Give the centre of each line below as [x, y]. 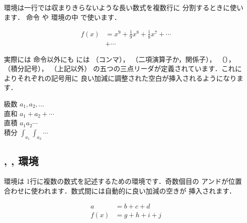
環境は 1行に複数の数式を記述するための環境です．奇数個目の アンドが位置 [123, 181]
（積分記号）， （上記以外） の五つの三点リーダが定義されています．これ [120, 68]
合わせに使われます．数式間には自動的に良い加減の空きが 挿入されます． [120, 190]
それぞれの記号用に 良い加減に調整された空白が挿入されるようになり [127, 78]
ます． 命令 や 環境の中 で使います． [62, 17]
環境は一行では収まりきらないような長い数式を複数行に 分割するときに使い [124, 7]
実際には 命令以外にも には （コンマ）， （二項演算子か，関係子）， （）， [120, 59]
